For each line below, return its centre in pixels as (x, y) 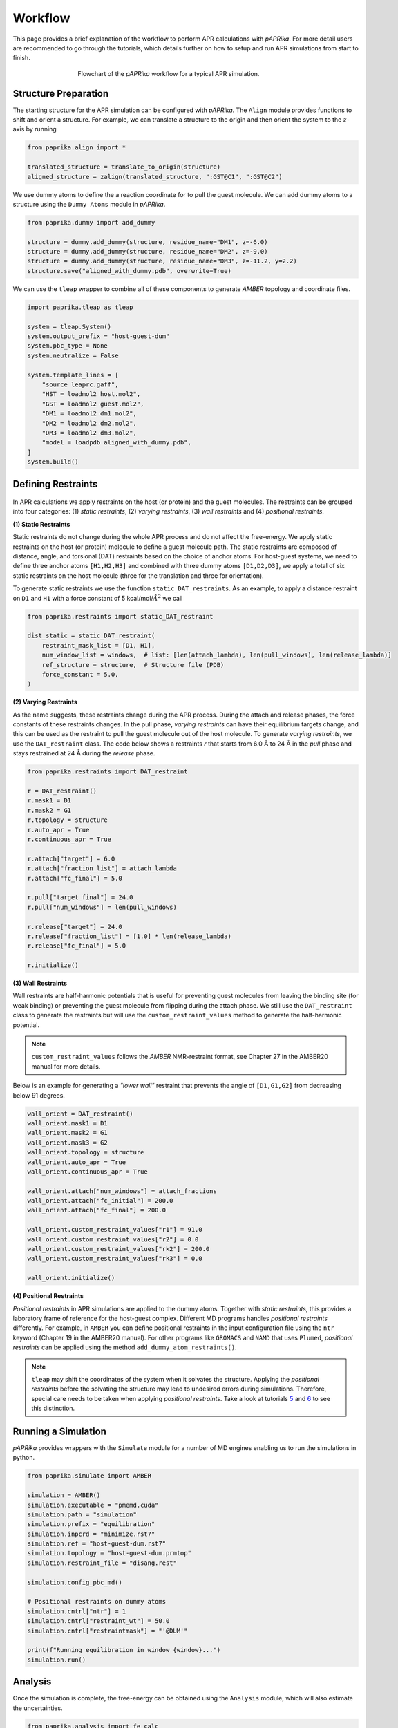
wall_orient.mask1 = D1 (68, 1123)
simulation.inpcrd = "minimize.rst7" (91, 1534)
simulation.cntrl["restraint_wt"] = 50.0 (98, 1621)
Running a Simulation (60, 1431)
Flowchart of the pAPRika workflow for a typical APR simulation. (169, 73)
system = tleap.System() (69, 326)
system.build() (53, 462)
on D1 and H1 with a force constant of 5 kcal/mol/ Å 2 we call (98, 598)
